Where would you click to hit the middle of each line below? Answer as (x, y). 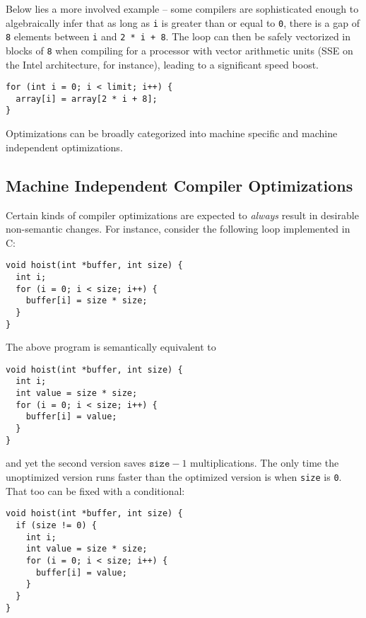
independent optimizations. (64, 147)
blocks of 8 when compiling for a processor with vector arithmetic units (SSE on (179, 50)
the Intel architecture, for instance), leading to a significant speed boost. (162, 64)
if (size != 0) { (56, 525)
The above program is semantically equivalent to (111, 347)
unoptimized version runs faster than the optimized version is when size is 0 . (174, 477)
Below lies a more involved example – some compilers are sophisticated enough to (182, 8)
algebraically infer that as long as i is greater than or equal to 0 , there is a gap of (183, 22)
